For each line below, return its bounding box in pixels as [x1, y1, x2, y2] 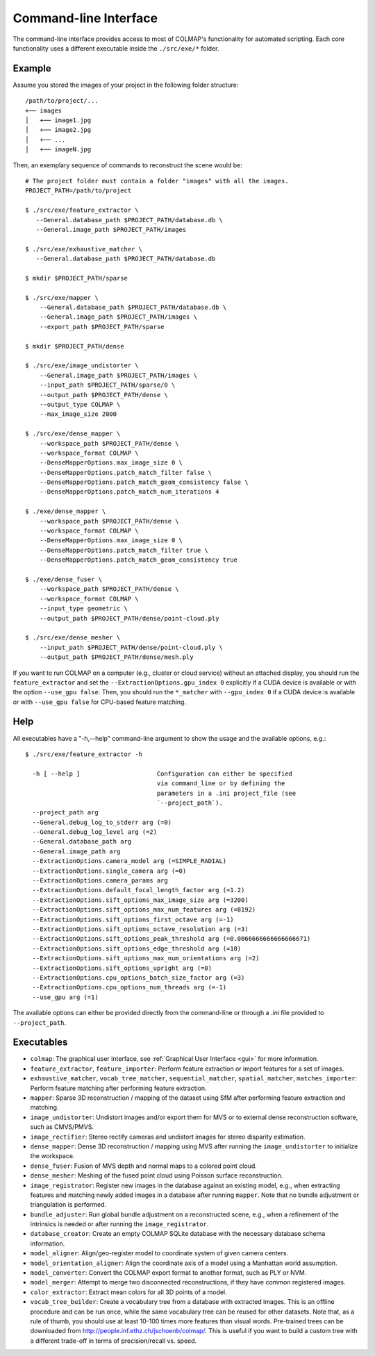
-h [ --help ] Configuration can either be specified [32, 769, 293, 778]
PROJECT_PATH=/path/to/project [25, 187, 132, 194]
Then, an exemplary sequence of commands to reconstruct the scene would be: [12, 160, 243, 169]
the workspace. [30, 1152, 75, 1160]
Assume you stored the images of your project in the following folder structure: [12, 81, 239, 89]
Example [12, 62, 51, 74]
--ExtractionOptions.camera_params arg [32, 877, 168, 885]
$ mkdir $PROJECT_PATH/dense [25, 342, 124, 350]
